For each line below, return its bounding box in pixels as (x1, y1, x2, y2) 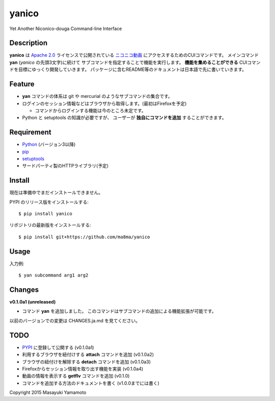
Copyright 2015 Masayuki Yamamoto (9, 389, 87, 395)
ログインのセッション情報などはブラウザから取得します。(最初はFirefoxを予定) (22, 100, 187, 107)
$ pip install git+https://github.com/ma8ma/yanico (18, 234, 150, 240)
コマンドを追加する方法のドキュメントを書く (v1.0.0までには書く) (22, 380, 160, 386)
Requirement (9, 128, 52, 137)
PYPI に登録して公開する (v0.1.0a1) (22, 344, 94, 350)
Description (9, 39, 48, 47)
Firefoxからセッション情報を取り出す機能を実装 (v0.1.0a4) (22, 365, 144, 372)
